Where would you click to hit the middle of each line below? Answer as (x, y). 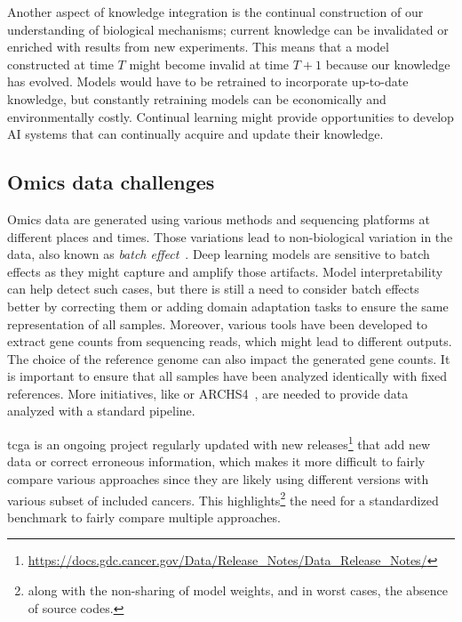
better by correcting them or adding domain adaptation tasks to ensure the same (228, 306)
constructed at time (60, 64)
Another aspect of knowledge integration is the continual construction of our (215, 12)
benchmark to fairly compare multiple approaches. (144, 517)
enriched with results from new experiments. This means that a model (198, 47)
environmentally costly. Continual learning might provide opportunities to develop (231, 116)
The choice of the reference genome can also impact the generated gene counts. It (229, 358)
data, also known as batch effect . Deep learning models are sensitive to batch (219, 254)
